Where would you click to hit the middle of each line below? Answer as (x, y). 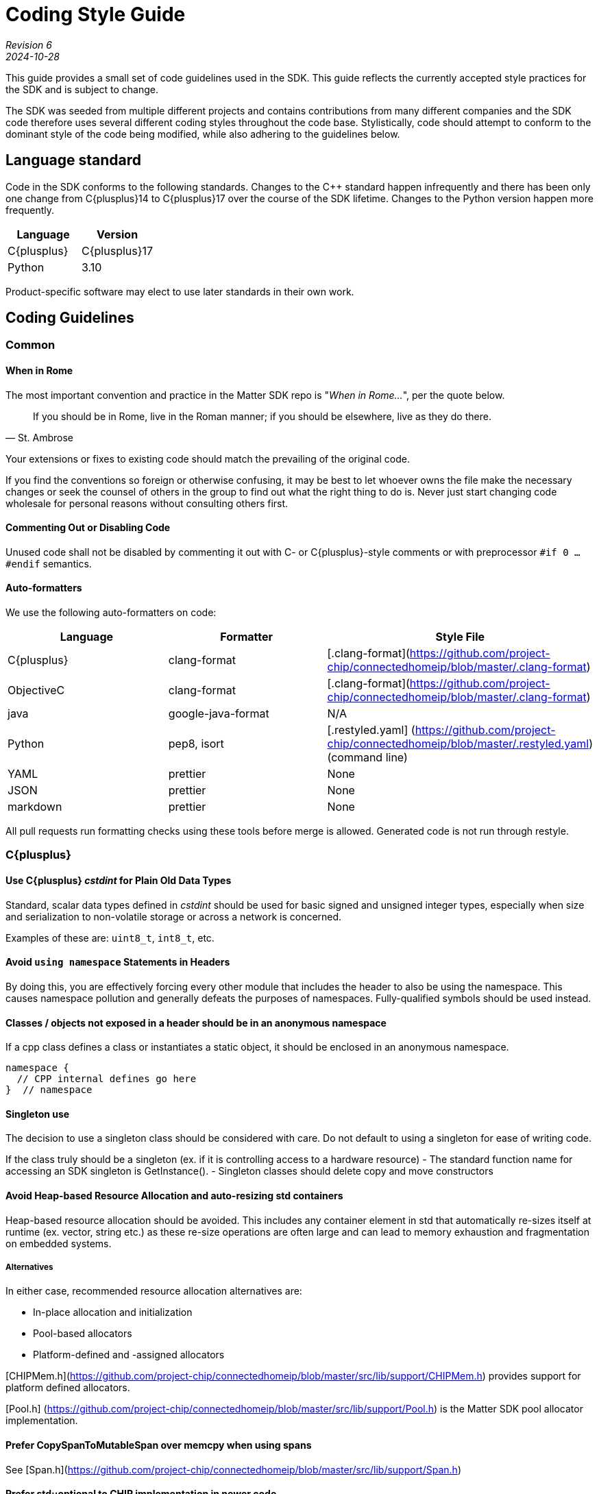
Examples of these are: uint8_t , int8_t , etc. (110, 938)
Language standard (73, 160)
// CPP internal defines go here (107, 1079)
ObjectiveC (36, 690)
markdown (35, 807)
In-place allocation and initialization (113, 1312)
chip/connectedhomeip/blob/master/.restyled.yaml (458, 744)
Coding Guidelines (70, 318)
